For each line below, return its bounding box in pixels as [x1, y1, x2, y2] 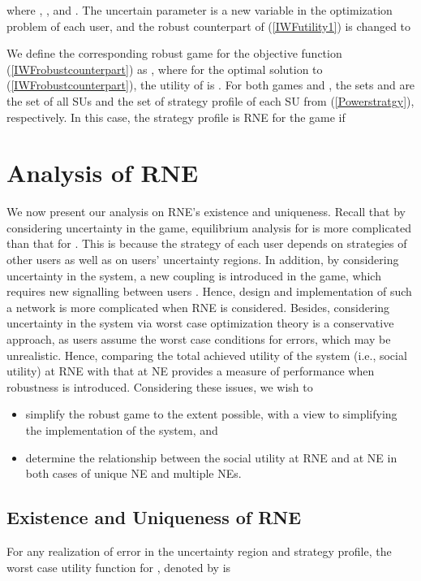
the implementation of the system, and [25, 422, 218, 438]
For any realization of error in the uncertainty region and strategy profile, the [6, 542, 392, 559]
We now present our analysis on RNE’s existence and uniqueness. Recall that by [6, 203, 406, 220]
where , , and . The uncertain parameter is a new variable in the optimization [6, 2, 393, 18]
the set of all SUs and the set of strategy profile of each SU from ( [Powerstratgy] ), [6, 92, 415, 109]
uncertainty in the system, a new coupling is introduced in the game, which [6, 267, 381, 284]
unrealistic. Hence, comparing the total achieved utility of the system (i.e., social [6, 346, 407, 363]
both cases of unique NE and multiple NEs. [25, 465, 242, 482]
